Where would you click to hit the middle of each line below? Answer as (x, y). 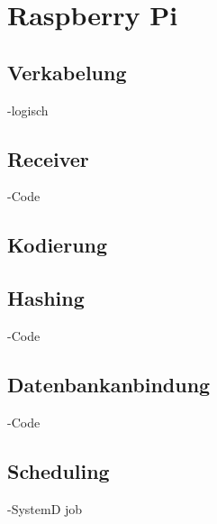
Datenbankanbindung (109, 384)
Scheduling (59, 470)
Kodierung (58, 245)
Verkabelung (67, 72)
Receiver (48, 158)
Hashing (46, 298)
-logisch (28, 110)
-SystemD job (45, 508)
